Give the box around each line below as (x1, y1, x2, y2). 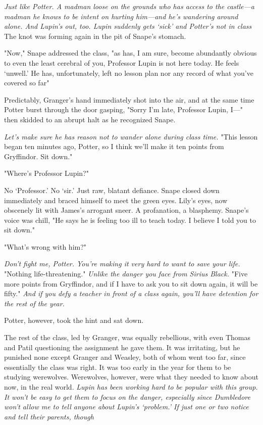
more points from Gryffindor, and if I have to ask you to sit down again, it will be (4, 278, 258, 289)
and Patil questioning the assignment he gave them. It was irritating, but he (4, 342, 240, 352)
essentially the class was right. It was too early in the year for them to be (4, 361, 231, 372)
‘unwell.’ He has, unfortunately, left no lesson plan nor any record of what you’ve (4, 67, 253, 78)
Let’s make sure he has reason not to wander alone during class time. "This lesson (4, 131, 258, 141)
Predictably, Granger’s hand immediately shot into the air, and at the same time (4, 94, 254, 105)
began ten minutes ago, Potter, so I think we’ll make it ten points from (4, 141, 224, 152)
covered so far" (4, 77, 49, 88)
